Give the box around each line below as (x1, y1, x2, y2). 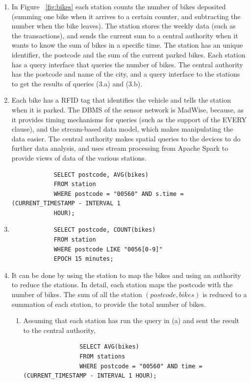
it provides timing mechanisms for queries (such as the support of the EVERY (11, 114, 247, 124)
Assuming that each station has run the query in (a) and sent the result (23, 315, 240, 326)
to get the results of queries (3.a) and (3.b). (11, 78, 143, 88)
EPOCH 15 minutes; (53, 255, 114, 263)
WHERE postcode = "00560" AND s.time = (53, 190, 184, 197)
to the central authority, (23, 325, 96, 335)
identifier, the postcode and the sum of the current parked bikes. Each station (11, 49, 246, 59)
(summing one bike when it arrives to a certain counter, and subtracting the (11, 11, 241, 21)
